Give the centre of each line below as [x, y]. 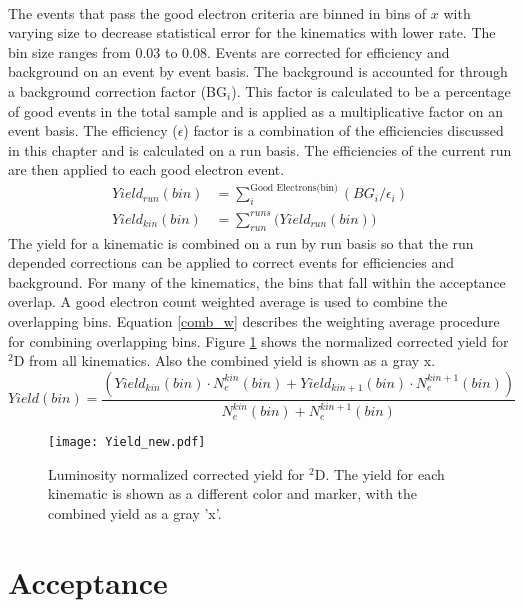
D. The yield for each [379, 473]
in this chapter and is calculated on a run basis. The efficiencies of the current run [260, 149]
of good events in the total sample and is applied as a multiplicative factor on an [256, 110]
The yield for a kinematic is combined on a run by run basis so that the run [241, 242]
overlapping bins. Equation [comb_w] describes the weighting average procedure [254, 320]
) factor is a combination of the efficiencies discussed [343, 130]
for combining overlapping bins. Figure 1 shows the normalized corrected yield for [258, 340]
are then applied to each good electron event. [146, 169]
